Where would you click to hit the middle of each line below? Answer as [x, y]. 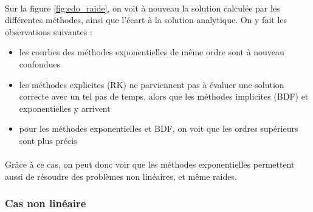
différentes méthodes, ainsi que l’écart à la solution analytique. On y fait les [146, 20]
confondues [40, 63]
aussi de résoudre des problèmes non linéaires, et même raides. [121, 176]
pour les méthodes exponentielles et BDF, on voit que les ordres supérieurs [159, 128]
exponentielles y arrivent [65, 108]
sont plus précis [48, 140]
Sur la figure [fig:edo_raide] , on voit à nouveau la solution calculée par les [143, 8]
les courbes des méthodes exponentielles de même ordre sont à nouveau [152, 52]
